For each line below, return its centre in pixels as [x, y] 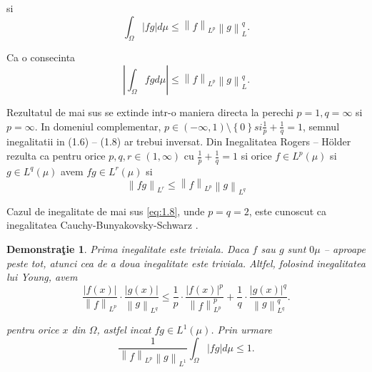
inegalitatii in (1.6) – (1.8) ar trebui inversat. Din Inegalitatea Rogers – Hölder [179, 141]
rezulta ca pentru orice [56, 155]
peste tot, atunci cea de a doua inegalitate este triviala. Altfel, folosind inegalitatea [186, 263]
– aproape [345, 248]
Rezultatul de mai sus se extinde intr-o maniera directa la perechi [150, 112]
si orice [256, 155]
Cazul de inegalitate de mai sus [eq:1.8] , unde [106, 211]
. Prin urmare [241, 330]
